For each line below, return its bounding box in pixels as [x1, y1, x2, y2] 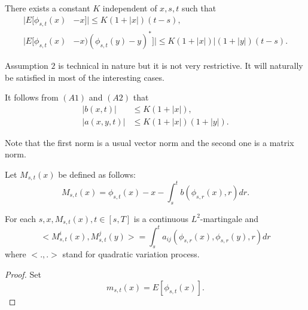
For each [5, 212, 36, 224]
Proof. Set [5, 268, 41, 281]
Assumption [5, 59, 48, 71]
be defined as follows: [58, 168, 136, 180]
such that [181, 2, 216, 14]
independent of [102, 2, 157, 14]
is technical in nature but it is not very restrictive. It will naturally [58, 59, 303, 71]
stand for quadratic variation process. [62, 248, 200, 260]
